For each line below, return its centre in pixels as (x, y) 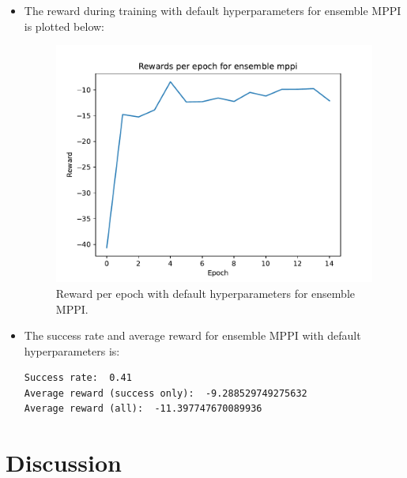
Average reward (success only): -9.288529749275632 (166, 393)
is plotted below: (64, 26)
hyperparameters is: (72, 350)
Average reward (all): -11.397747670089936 (143, 409)
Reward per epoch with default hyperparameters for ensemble (205, 293)
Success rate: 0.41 (78, 378)
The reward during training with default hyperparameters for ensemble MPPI (213, 10)
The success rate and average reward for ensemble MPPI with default (192, 335)
